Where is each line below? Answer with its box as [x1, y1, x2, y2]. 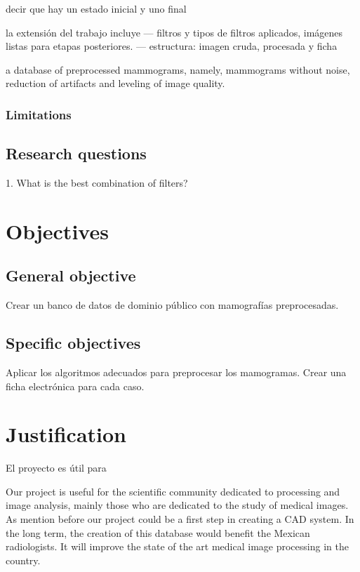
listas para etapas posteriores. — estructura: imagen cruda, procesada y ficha [6, 39, 338, 53]
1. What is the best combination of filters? [6, 175, 188, 190]
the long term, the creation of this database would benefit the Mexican [6, 525, 310, 540]
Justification [6, 420, 126, 448]
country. [6, 552, 41, 567]
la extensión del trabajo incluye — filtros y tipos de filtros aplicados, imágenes [6, 25, 343, 39]
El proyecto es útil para [6, 460, 107, 475]
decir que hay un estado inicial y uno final [6, 1, 187, 15]
